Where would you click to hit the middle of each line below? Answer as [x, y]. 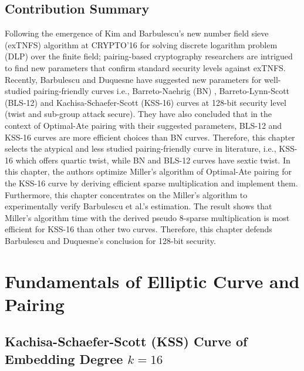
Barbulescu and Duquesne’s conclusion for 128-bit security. [110, 240]
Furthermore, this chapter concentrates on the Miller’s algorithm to [126, 194]
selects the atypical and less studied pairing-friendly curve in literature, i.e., [141, 148]
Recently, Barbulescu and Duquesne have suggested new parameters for [133, 79]
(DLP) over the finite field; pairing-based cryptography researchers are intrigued [149, 56]
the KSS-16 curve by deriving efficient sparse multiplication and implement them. [151, 183]
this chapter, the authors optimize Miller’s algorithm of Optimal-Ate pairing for [148, 171]
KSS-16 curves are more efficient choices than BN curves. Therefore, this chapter [150, 137]
